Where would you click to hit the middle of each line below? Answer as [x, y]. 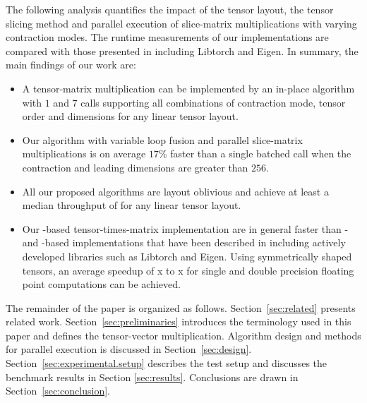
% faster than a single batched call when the [255, 154]
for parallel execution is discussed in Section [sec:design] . [129, 349]
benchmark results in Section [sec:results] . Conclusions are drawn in [152, 377]
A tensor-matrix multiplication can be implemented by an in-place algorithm [188, 88]
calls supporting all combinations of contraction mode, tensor [213, 102]
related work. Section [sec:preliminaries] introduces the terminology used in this [179, 321]
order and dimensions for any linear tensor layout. [130, 116]
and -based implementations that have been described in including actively [184, 242]
